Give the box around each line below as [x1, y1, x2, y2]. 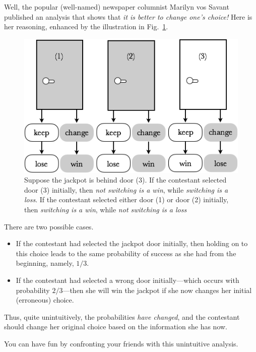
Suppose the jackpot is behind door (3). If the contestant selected [24, 174, 227, 185]
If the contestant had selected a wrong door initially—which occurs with [16, 275, 239, 285]
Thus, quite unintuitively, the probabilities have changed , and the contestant [4, 311, 240, 322]
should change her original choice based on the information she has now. [4, 321, 227, 332]
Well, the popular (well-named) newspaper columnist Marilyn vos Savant [4, 2, 229, 12]
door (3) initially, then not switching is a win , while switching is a [24, 184, 228, 195]
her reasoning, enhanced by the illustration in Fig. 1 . [4, 21, 168, 32]
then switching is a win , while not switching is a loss [24, 204, 187, 215]
